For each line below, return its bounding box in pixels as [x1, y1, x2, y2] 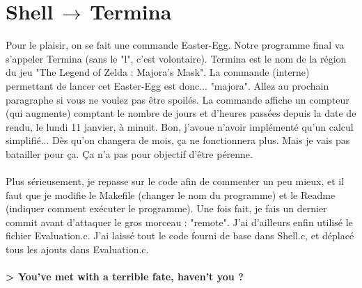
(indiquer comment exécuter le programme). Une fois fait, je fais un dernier [6, 201, 327, 216]
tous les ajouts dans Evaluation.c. [6, 242, 149, 257]
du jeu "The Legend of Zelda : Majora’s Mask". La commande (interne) [6, 65, 310, 79]
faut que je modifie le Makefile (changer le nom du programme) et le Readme [6, 187, 336, 202]
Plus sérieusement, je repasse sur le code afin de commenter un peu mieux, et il [6, 174, 345, 189]
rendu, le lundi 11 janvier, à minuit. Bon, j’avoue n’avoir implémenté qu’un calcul [6, 119, 354, 134]
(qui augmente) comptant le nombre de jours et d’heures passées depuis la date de [6, 106, 356, 120]
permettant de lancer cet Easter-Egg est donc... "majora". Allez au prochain [6, 78, 329, 93]
